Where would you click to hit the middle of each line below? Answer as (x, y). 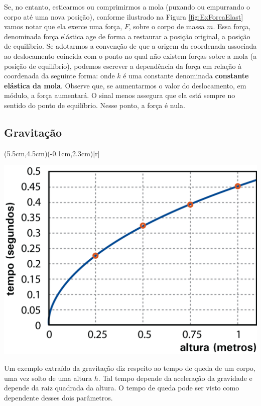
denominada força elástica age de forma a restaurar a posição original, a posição (127, 36)
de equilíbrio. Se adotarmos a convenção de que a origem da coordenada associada (130, 46)
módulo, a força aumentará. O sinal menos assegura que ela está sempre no (120, 95)
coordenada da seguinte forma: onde (59, 76)
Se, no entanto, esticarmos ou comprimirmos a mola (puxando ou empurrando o (127, 7)
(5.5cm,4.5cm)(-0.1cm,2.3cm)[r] (52, 153)
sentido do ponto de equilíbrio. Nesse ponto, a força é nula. (95, 105)
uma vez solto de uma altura (48, 378)
